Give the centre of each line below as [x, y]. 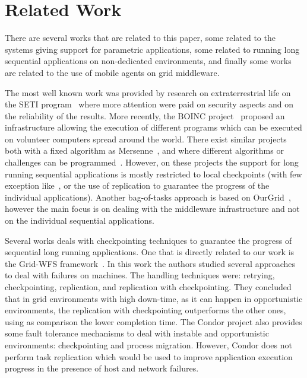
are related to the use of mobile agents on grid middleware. [112, 72]
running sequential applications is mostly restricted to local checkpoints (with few [153, 174]
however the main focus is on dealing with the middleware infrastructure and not [152, 209]
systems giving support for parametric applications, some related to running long [152, 49]
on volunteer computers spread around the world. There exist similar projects [146, 139]
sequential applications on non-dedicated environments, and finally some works [148, 61]
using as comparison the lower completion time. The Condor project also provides [153, 321]
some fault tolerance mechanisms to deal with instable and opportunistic [137, 333]
